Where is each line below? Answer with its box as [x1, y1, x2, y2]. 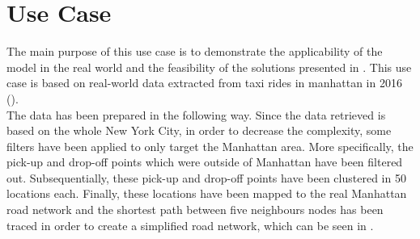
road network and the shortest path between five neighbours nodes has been [6, 201, 384, 218]
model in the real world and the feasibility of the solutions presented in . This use [6, 58, 412, 75]
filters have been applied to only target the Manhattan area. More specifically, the [6, 137, 414, 154]
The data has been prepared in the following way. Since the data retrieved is [6, 106, 386, 123]
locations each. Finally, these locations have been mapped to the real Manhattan [6, 185, 407, 202]
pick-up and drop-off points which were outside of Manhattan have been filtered [6, 153, 403, 170]
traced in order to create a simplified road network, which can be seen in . [6, 216, 374, 233]
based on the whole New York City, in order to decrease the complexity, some [6, 122, 392, 139]
